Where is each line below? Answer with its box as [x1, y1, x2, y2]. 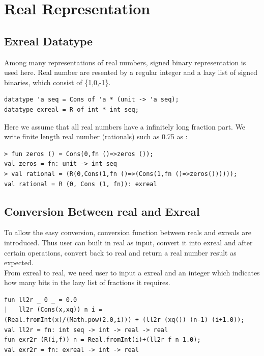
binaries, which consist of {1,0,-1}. [4, 77, 111, 87]
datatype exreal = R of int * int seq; [4, 106, 139, 113]
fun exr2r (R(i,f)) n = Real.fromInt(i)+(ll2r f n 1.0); [4, 336, 201, 344]
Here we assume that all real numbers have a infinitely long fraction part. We [4, 121, 246, 132]
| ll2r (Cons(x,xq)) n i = [4, 306, 103, 314]
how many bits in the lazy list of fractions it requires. [4, 277, 170, 288]
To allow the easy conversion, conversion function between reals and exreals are [4, 227, 251, 238]
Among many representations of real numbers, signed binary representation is [4, 57, 246, 67]
